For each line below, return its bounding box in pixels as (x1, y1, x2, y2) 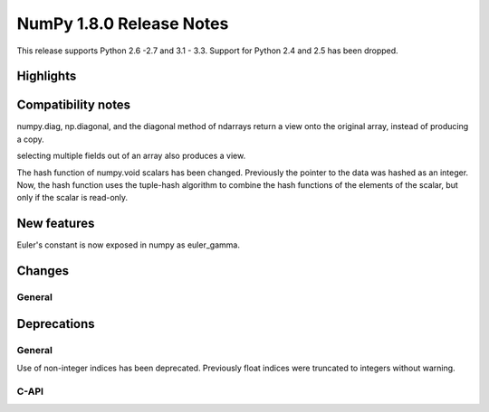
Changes (16, 263, 70, 279)
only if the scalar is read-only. (16, 192, 129, 203)
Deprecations (16, 316, 95, 332)
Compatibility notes (16, 98, 131, 113)
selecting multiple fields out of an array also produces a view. (16, 150, 246, 162)
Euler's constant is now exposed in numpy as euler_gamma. (16, 239, 240, 250)
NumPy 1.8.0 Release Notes (16, 14, 229, 33)
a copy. (16, 134, 44, 145)
